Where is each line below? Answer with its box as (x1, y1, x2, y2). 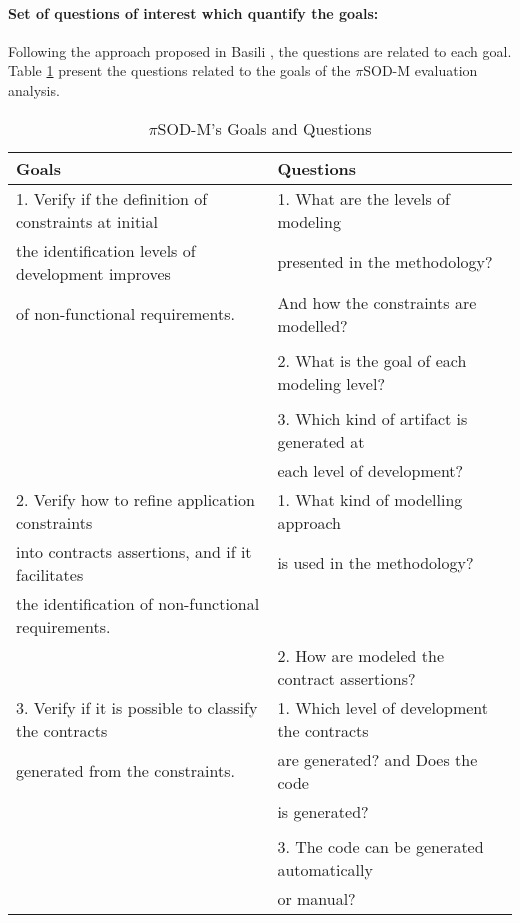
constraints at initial (16, 209, 159, 233)
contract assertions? (277, 666, 416, 690)
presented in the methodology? (277, 250, 493, 274)
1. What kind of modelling (277, 487, 463, 511)
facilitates (16, 562, 84, 586)
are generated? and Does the (277, 747, 478, 771)
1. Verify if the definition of (16, 186, 208, 210)
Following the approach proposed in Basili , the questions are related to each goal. (8, 40, 512, 61)
